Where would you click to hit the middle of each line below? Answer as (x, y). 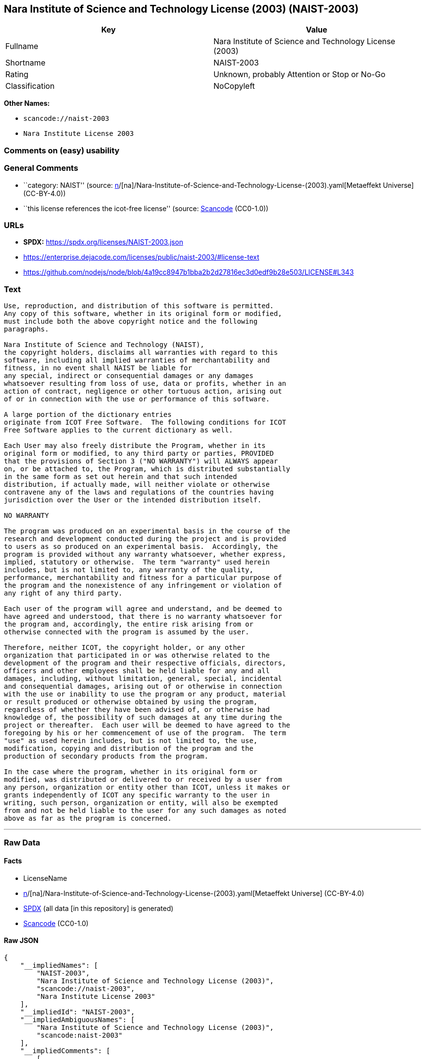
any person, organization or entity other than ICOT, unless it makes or (147, 787)
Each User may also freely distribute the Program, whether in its (135, 446)
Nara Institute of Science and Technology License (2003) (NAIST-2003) (181, 9)
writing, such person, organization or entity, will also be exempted (141, 803)
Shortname (25, 63)
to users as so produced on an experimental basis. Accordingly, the (141, 547)
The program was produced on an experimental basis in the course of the (147, 531)
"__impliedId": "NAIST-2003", (77, 1012)
